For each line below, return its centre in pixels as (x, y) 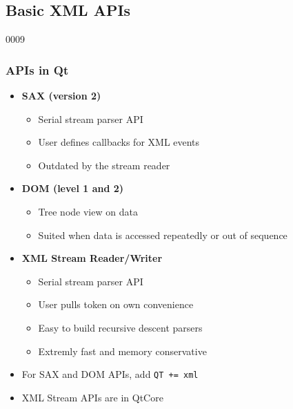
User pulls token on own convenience (116, 304)
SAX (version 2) (61, 96)
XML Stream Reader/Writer (92, 258)
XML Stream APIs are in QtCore (92, 397)
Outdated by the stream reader (104, 165)
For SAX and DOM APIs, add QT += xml (110, 374)
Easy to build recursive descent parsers (120, 327)
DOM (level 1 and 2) (73, 188)
